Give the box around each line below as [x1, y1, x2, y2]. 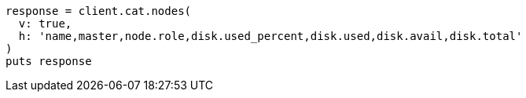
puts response [6, 55, 92, 67]
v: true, [18, 17, 72, 30]
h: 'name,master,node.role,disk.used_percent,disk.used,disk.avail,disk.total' [18, 30, 523, 42]
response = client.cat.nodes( [6, 5, 192, 17]
